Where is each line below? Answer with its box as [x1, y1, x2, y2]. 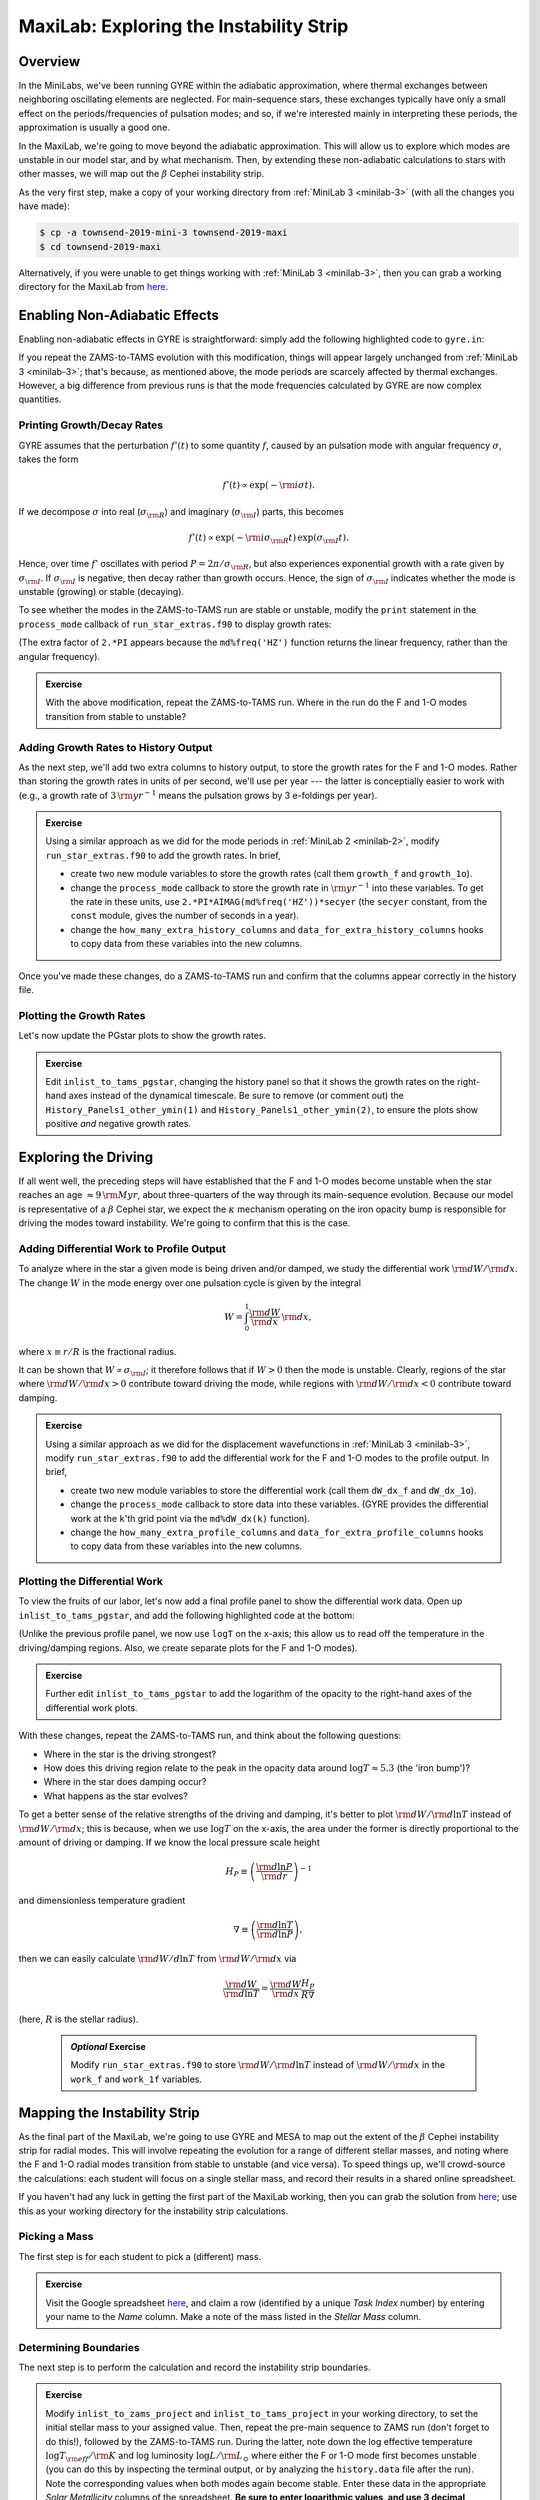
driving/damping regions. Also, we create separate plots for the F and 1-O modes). [18, 1641, 358, 1654]
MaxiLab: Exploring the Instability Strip [18, 15, 349, 37]
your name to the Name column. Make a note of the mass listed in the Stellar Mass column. [45, 2310, 422, 2322]
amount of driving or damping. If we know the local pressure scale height [18, 1836, 320, 1848]
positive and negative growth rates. [45, 1118, 192, 1130]
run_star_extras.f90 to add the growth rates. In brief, [45, 849, 281, 861]
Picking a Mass [18, 2230, 94, 2244]
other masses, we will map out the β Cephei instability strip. [18, 168, 265, 180]
